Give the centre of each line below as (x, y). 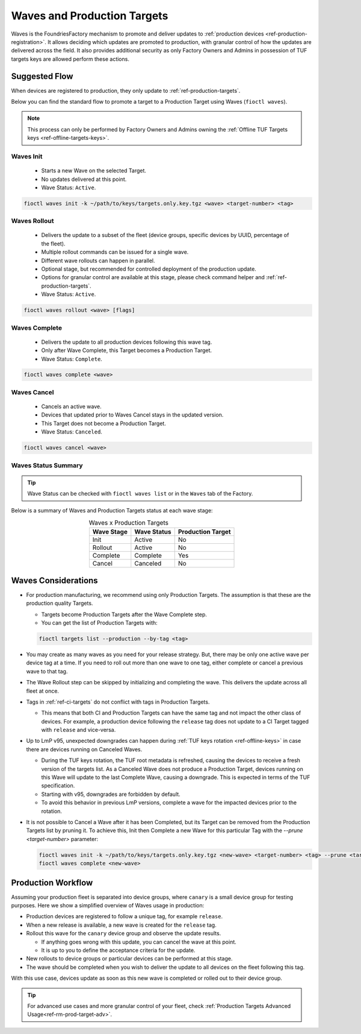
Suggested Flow (42, 76)
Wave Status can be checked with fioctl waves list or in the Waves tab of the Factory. (140, 494)
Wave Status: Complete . (72, 359)
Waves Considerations (55, 580)
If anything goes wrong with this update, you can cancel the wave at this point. (139, 942)
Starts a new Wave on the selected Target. (94, 171)
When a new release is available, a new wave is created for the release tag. (121, 925)
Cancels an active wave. (71, 406)
